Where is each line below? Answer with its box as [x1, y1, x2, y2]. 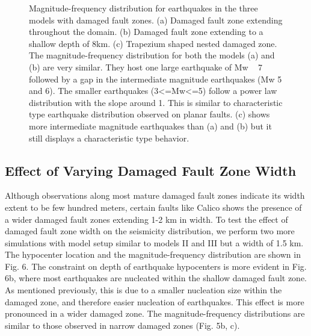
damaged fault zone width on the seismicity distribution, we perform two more [5, 225, 295, 237]
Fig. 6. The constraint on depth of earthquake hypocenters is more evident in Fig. [5, 260, 307, 272]
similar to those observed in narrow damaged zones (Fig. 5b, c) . [5, 319, 240, 331]
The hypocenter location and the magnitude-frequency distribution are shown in [5, 248, 301, 261]
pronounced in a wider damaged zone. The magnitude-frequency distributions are [5, 307, 305, 320]
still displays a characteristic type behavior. [29, 131, 189, 144]
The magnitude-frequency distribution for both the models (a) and [29, 49, 275, 61]
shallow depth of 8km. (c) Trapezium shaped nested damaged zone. [29, 37, 277, 49]
